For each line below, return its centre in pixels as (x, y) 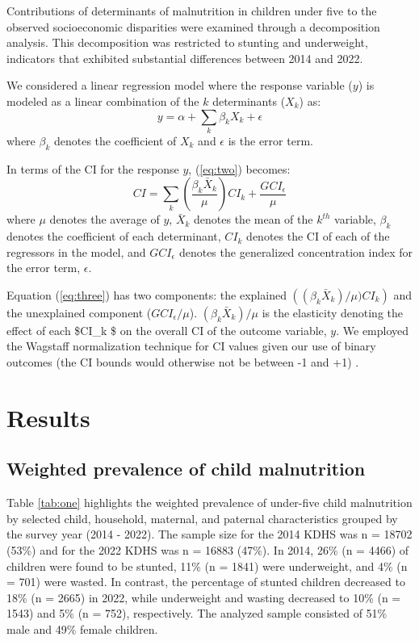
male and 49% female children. (82, 628)
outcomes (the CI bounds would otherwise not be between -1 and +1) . (183, 362)
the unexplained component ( (79, 312)
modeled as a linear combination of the (103, 101)
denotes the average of (105, 219)
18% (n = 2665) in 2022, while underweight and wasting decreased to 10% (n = (204, 597)
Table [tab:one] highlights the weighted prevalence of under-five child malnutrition (209, 503)
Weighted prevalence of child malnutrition (186, 469)
